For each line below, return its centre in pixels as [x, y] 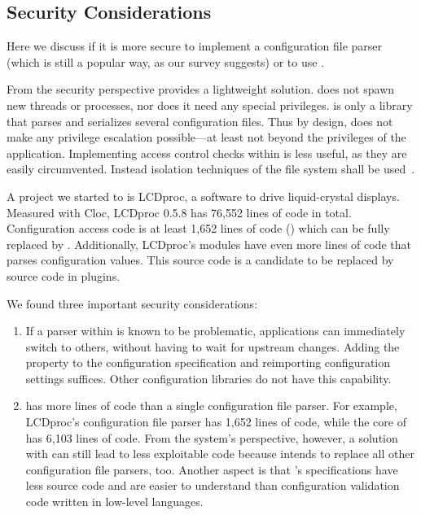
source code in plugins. [64, 275]
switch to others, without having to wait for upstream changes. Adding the [213, 346]
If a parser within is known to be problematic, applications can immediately [215, 331]
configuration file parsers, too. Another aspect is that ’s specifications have [212, 469]
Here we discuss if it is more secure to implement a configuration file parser [195, 46]
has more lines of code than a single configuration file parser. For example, [211, 406]
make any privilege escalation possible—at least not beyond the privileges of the [206, 137]
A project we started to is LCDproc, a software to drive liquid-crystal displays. [203, 196]
